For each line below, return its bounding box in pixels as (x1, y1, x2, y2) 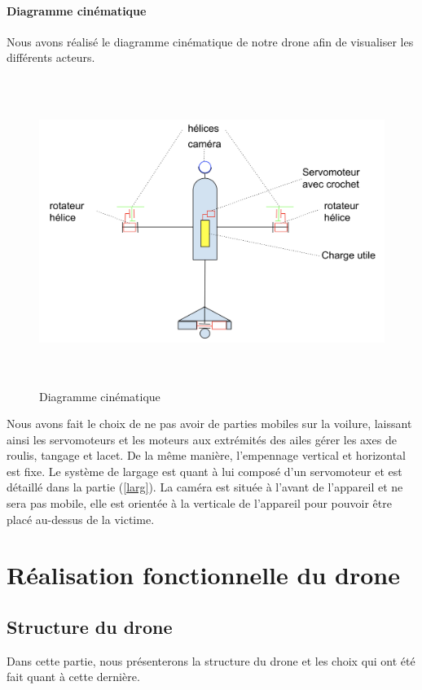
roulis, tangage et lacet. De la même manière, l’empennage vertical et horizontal (7, 447, 406, 464)
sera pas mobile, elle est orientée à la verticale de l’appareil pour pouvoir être (7, 495, 392, 512)
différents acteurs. (7, 49, 95, 66)
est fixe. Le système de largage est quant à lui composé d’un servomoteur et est (7, 462, 402, 479)
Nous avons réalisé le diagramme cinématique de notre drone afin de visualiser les (7, 33, 414, 50)
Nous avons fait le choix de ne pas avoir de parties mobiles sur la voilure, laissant (7, 415, 412, 432)
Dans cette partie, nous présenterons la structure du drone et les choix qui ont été (7, 652, 415, 669)
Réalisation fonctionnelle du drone (7, 558, 400, 592)
